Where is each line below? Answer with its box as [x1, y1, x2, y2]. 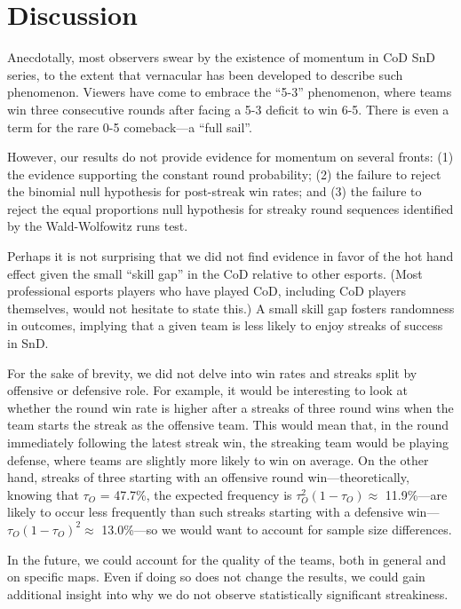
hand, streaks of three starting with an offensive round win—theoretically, [7, 468, 409, 486]
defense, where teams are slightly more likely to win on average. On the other [7, 450, 429, 469]
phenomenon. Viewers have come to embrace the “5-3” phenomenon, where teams [7, 83, 452, 101]
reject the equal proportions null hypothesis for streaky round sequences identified [7, 199, 454, 217]
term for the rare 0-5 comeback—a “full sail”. [7, 117, 252, 136]
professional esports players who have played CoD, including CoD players [7, 281, 407, 300]
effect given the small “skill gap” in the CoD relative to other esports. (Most [7, 264, 423, 282]
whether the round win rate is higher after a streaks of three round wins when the [7, 398, 454, 416]
